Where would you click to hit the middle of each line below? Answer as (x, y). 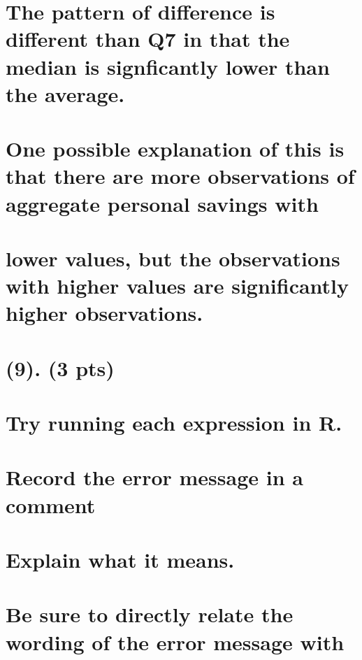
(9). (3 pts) (60, 367)
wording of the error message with (175, 641)
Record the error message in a (154, 477)
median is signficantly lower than (168, 66)
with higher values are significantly (178, 286)
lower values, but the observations (173, 258)
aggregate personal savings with (162, 203)
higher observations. (104, 313)
